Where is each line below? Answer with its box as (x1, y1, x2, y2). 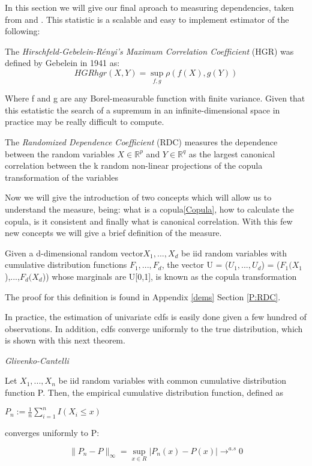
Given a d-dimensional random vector (5, 246, 143, 259)
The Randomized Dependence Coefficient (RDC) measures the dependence (5, 135, 278, 148)
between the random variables (5, 147, 115, 160)
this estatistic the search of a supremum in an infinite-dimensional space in (5, 103, 280, 116)
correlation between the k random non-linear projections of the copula (5, 159, 263, 172)
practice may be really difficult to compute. (5, 115, 164, 128)
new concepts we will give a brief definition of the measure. (5, 226, 222, 239)
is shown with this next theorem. (5, 334, 125, 346)
